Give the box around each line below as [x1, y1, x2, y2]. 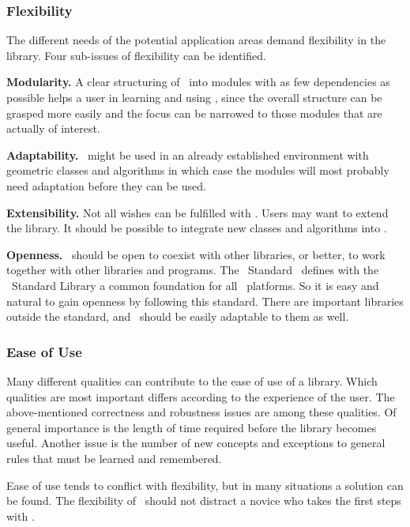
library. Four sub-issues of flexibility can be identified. [6, 47, 266, 63]
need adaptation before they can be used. [6, 177, 206, 194]
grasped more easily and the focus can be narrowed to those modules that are [6, 104, 382, 121]
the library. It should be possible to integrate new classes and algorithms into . [6, 220, 387, 236]
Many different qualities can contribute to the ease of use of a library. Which [6, 372, 378, 389]
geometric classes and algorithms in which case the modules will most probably [6, 162, 389, 179]
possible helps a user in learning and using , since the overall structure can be [6, 89, 382, 105]
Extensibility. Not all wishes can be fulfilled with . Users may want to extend [6, 204, 389, 220]
